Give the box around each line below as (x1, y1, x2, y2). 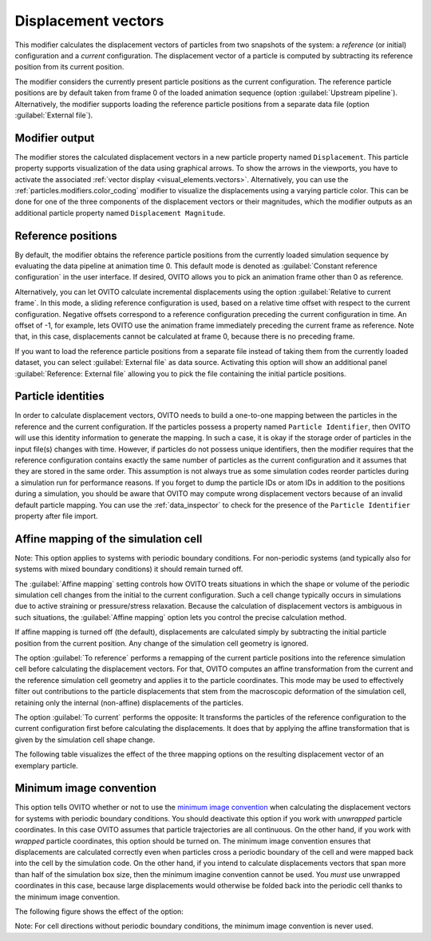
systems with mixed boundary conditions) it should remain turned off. (14, 564, 243, 574)
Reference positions (14, 228, 117, 243)
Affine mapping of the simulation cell (14, 532, 203, 546)
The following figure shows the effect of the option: (14, 907, 184, 916)
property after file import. (14, 511, 99, 521)
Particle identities (14, 390, 105, 403)
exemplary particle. (14, 760, 79, 770)
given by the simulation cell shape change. (14, 735, 156, 744)
